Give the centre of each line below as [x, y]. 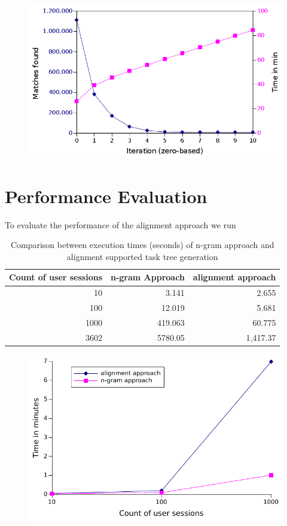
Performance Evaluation [106, 196]
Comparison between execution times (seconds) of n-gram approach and [142, 245]
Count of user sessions [56, 277]
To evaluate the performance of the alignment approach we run [120, 224]
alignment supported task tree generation [142, 256]
